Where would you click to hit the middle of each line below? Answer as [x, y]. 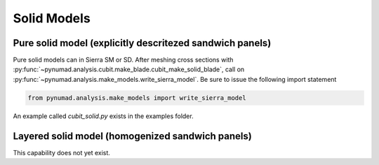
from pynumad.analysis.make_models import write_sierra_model [137, 98]
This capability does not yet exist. [61, 152]
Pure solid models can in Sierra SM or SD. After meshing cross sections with [123, 60]
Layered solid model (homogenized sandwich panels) [132, 136]
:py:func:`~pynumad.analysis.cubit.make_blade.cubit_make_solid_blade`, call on [129, 69]
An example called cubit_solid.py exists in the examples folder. [103, 116]
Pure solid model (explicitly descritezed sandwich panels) [142, 43]
